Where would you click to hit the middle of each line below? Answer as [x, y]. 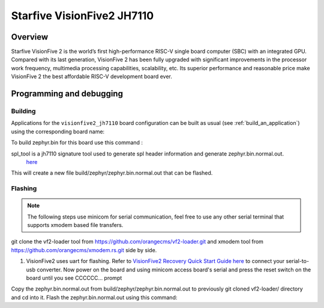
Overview [30, 37]
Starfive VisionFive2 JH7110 [82, 16]
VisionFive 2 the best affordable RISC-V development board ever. [91, 77]
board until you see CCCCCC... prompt [74, 278]
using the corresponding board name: [58, 131]
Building [23, 111]
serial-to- [297, 261]
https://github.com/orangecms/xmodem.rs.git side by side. [84, 250]
